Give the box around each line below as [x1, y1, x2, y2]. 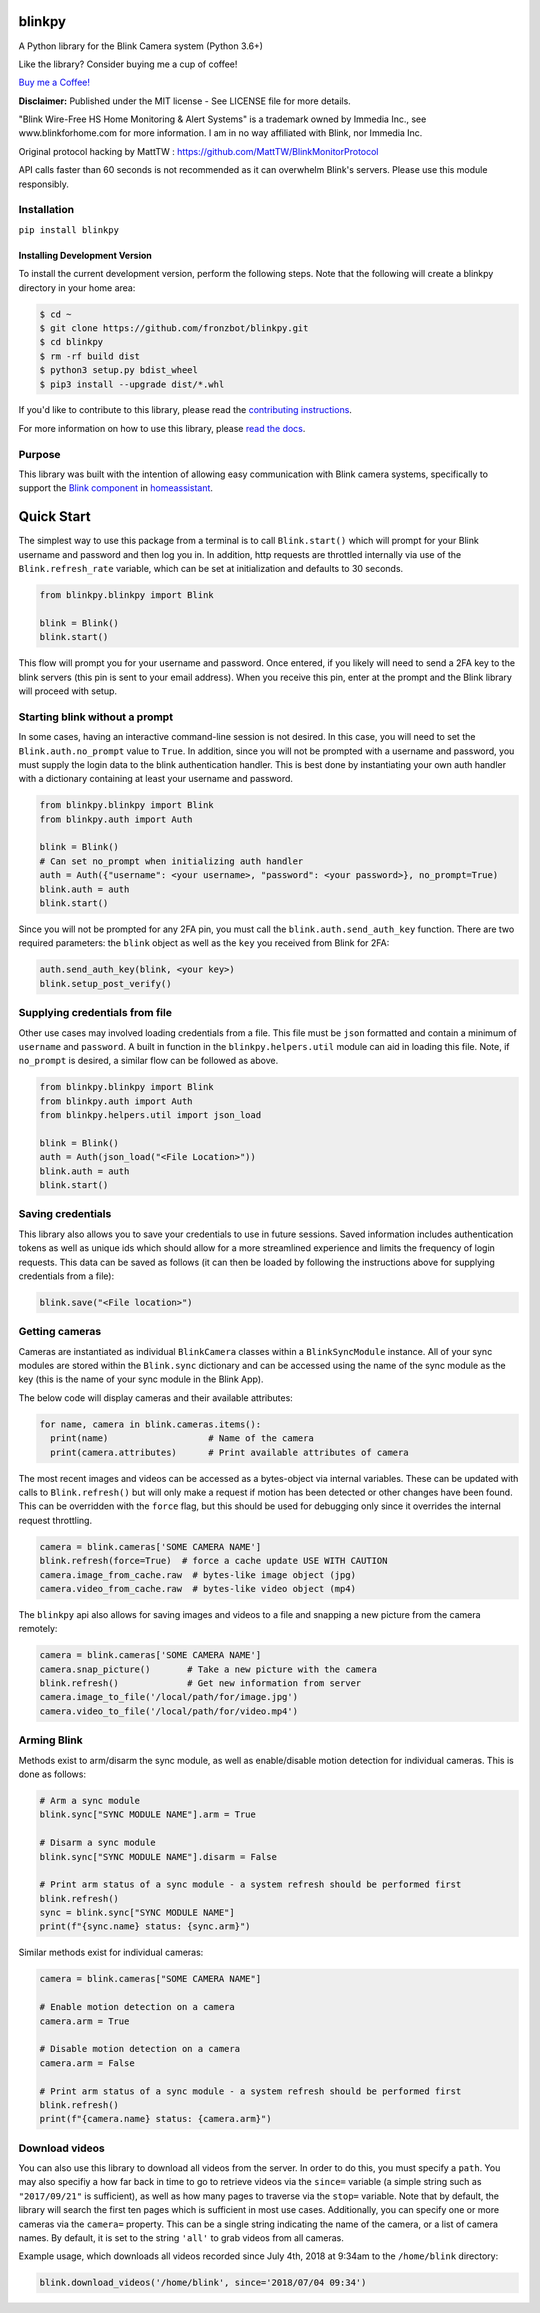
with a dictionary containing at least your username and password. [18, 773, 294, 785]
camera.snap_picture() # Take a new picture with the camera [39, 1663, 378, 1675]
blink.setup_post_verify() [39, 978, 172, 989]
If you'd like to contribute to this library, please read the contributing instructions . [18, 404, 352, 416]
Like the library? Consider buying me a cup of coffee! [18, 58, 238, 70]
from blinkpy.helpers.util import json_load [39, 1110, 262, 1121]
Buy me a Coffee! [18, 76, 90, 89]
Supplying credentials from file [18, 1006, 172, 1020]
